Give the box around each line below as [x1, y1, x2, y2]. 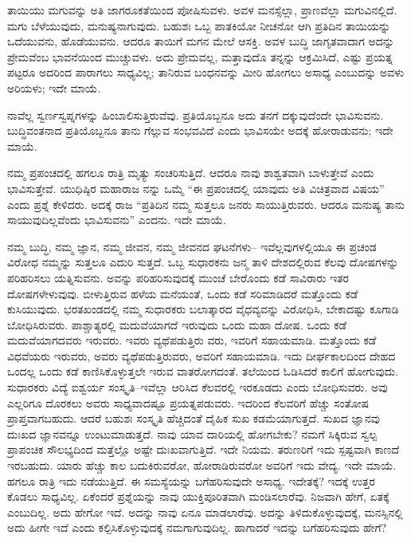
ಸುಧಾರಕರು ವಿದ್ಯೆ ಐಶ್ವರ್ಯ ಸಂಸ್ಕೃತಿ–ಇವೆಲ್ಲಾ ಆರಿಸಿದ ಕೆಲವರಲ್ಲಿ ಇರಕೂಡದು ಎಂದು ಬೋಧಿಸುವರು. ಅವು [7, 379, 388, 395]
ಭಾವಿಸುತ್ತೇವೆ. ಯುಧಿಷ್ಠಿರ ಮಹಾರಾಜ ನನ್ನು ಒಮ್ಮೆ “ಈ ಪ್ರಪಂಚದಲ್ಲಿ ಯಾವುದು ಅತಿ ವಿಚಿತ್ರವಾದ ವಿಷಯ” [7, 179, 385, 196]
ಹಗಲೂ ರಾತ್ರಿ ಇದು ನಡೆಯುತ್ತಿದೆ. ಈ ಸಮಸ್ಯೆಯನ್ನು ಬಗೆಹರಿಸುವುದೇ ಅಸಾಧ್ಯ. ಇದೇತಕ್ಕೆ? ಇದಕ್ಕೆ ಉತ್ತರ [7, 472, 375, 489]
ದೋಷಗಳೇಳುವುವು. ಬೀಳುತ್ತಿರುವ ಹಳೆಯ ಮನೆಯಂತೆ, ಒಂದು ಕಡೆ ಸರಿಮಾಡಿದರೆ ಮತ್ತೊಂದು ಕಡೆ [7, 285, 358, 301]
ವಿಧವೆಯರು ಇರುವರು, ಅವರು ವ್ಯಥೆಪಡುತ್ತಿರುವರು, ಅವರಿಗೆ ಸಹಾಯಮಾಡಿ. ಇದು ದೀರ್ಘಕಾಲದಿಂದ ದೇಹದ [7, 347, 396, 364]
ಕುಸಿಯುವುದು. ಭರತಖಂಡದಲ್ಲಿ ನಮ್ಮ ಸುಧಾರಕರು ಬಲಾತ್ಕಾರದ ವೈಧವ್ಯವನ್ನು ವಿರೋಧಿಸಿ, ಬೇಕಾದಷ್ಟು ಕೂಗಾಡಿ [7, 301, 399, 317]
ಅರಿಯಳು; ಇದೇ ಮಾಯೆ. [7, 79, 101, 96]
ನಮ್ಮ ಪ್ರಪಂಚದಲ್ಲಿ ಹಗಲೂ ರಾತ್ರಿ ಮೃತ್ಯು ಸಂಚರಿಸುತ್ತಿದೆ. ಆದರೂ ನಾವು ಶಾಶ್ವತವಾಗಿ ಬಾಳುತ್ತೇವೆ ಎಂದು [7, 164, 374, 181]
